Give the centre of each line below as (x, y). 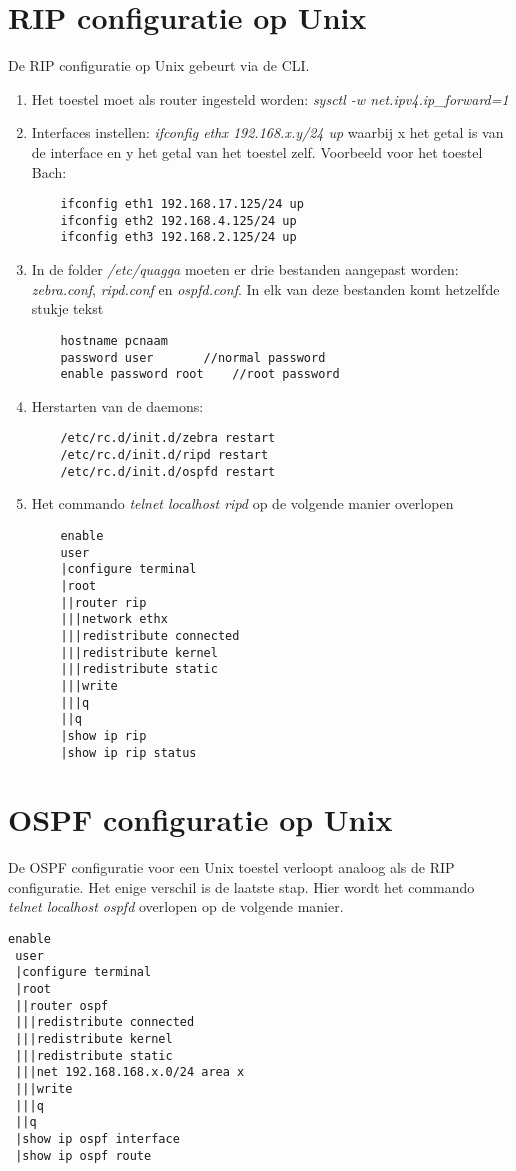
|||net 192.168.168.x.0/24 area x (130, 1072)
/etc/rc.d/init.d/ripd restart (164, 455)
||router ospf (62, 1005)
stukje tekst (67, 308)
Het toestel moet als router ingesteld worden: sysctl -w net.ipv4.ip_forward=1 (270, 98)
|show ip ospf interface (97, 1138)
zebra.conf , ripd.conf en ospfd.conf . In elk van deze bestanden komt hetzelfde (265, 288)
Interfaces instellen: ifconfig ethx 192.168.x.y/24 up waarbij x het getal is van (267, 132)
